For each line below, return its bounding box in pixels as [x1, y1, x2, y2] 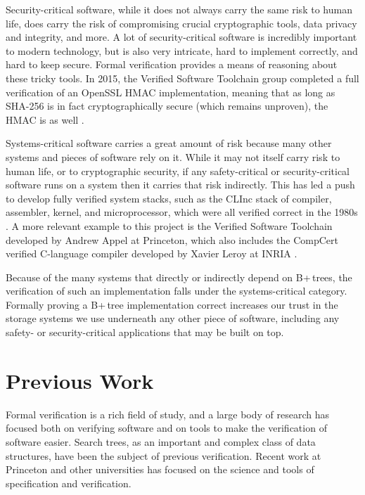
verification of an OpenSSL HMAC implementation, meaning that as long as [6, 84, 335, 99]
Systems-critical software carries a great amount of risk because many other [6, 136, 332, 150]
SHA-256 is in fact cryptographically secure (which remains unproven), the [6, 98, 328, 113]
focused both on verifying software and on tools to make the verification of [6, 420, 327, 435]
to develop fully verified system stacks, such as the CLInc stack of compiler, [6, 191, 332, 205]
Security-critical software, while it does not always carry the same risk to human [6, 2, 352, 16]
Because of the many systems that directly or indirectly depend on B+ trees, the [6, 269, 352, 284]
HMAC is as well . [6, 112, 84, 127]
